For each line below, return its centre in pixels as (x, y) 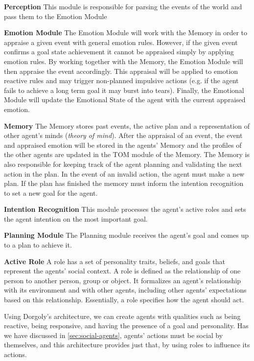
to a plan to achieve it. (38, 245)
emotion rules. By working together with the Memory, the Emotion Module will (124, 61)
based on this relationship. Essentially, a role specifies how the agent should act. (124, 300)
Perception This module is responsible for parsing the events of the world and (123, 6)
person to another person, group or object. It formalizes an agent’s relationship (123, 280)
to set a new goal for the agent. (51, 192)
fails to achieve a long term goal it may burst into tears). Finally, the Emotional (124, 90)
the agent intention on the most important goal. (76, 218)
